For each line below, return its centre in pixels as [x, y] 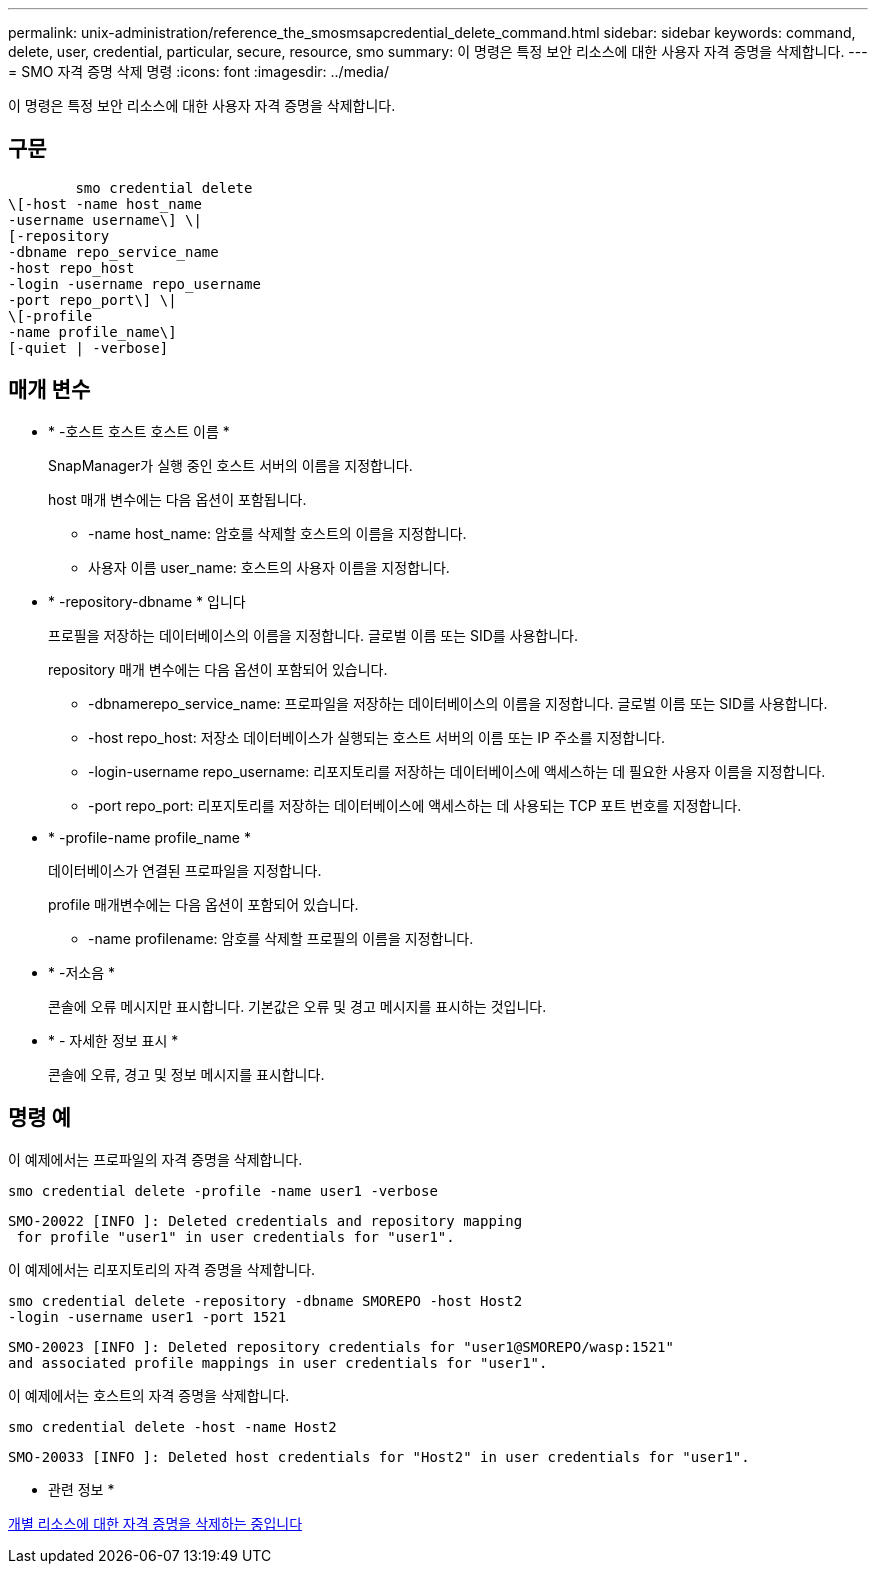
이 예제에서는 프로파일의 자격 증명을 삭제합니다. [155, 1159]
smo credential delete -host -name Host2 [172, 1426]
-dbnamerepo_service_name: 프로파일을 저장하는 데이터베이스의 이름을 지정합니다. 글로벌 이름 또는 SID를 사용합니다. [458, 703]
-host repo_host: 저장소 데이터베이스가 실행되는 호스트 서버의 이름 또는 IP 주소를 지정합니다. [376, 737]
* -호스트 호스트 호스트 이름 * [139, 431]
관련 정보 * [81, 1489]
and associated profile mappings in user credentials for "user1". [278, 1362]
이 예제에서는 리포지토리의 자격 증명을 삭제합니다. [162, 1269]
